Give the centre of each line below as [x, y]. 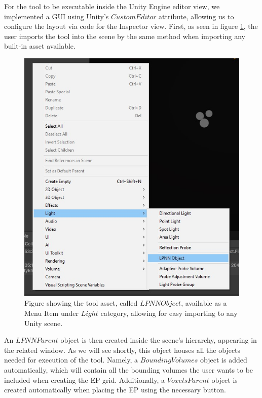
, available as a [204, 303]
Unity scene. [44, 323]
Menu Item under [51, 313]
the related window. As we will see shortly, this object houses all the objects [122, 350]
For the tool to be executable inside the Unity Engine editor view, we [112, 6]
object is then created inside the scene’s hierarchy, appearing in [159, 340]
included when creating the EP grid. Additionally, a [85, 379]
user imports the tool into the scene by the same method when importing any [125, 36]
